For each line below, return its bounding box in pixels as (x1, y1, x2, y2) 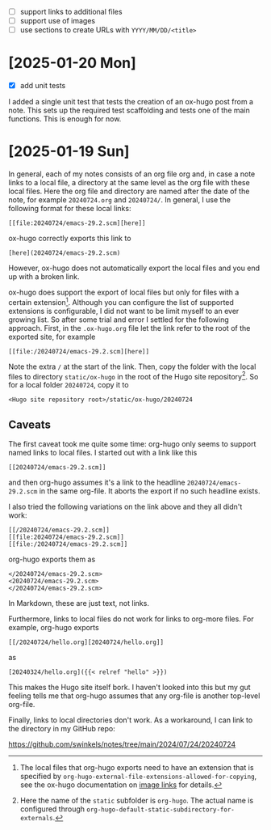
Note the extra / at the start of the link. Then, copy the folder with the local (8, 362, 256, 371)
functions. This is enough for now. (8, 114, 122, 124)
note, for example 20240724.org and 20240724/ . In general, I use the (8, 195, 231, 205)
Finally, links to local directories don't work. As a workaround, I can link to (8, 715, 253, 725)
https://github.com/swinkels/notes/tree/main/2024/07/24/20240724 (8, 739, 236, 749)
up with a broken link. (8, 272, 80, 282)
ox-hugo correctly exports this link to (8, 234, 131, 243)
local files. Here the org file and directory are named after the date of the (8, 186, 250, 197)
